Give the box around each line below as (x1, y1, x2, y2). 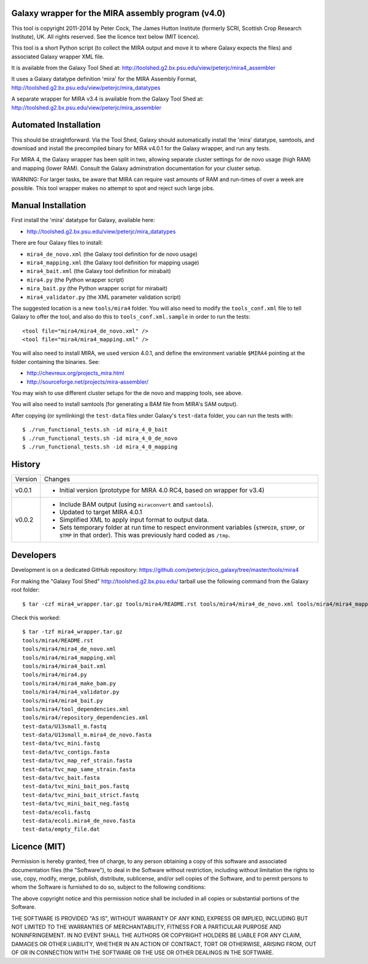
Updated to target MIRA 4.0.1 (59, 507, 142, 516)
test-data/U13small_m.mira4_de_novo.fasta (22, 731, 152, 739)
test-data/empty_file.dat (22, 826, 101, 833)
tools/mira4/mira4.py (22, 671, 87, 678)
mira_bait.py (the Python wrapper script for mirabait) (26, 285, 168, 292)
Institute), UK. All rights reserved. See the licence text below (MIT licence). (11, 33, 200, 40)
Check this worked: (11, 614, 61, 621)
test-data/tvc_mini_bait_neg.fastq (22, 800, 129, 807)
